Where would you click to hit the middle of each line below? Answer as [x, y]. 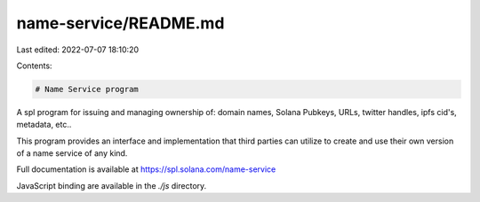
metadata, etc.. [44, 125]
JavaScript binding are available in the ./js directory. [112, 185]
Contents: [34, 66]
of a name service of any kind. [72, 153]
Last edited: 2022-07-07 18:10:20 [78, 50]
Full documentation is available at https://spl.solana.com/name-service [146, 169]
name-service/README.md [120, 23]
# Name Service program [87, 89]
